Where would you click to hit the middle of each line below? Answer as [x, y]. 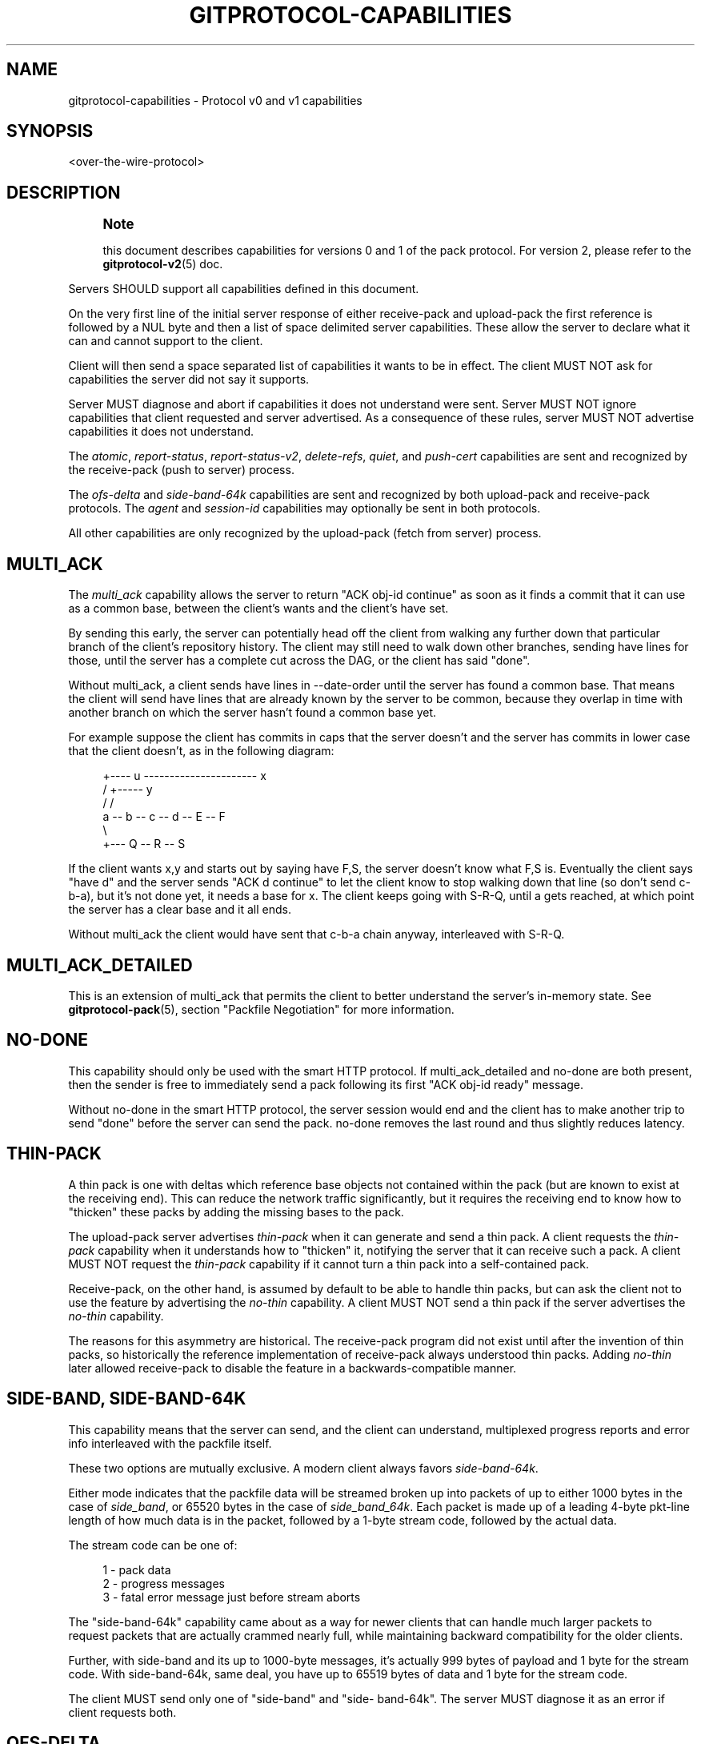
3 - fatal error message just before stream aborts [232, 1597]
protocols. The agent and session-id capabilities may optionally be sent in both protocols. [304, 508]
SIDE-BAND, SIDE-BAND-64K [126, 1399]
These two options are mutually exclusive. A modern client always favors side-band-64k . [303, 1468]
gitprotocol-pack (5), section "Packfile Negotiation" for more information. [261, 1009]
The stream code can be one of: [153, 1545]
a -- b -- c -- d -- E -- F [164, 817]
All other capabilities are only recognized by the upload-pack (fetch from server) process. [305, 533]
